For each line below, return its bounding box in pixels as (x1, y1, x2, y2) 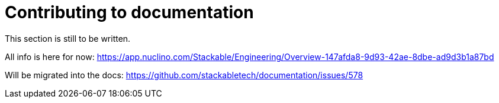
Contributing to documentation (5, 2, 254, 22)
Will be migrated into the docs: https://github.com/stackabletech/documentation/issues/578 (5, 69, 363, 80)
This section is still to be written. (5, 33, 131, 44)
